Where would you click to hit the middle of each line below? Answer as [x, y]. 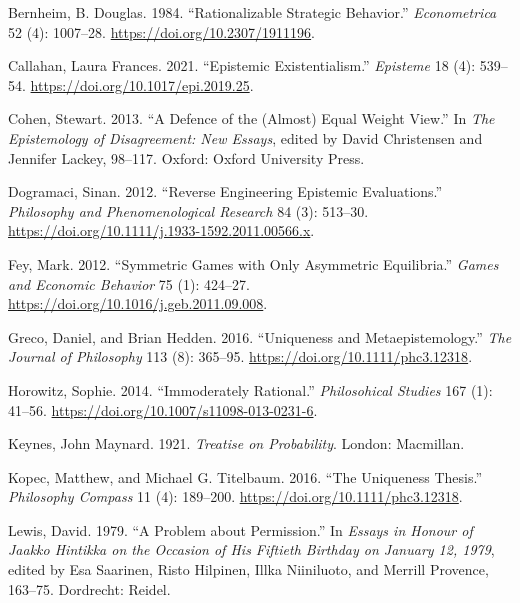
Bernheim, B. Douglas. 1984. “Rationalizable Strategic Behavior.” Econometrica [252, 12]
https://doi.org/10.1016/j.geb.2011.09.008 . [138, 303]
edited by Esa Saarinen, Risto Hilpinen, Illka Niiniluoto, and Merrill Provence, [248, 569]
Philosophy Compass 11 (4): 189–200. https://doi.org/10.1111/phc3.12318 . [235, 496]
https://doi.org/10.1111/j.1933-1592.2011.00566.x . [161, 230]
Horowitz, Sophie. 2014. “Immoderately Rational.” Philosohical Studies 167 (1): [250, 389]
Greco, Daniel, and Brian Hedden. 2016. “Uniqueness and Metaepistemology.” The [260, 336]
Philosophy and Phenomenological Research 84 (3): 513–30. [188, 210]
